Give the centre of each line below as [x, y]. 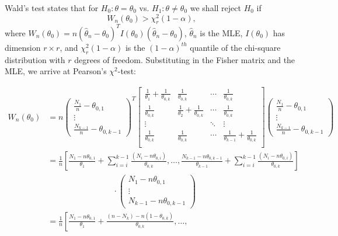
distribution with [35, 59]
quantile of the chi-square [235, 47]
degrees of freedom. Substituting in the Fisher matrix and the [185, 59]
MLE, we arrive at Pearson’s [56, 71]
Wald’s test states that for [52, 8]
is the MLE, [221, 32]
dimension [23, 47]
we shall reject [215, 8]
